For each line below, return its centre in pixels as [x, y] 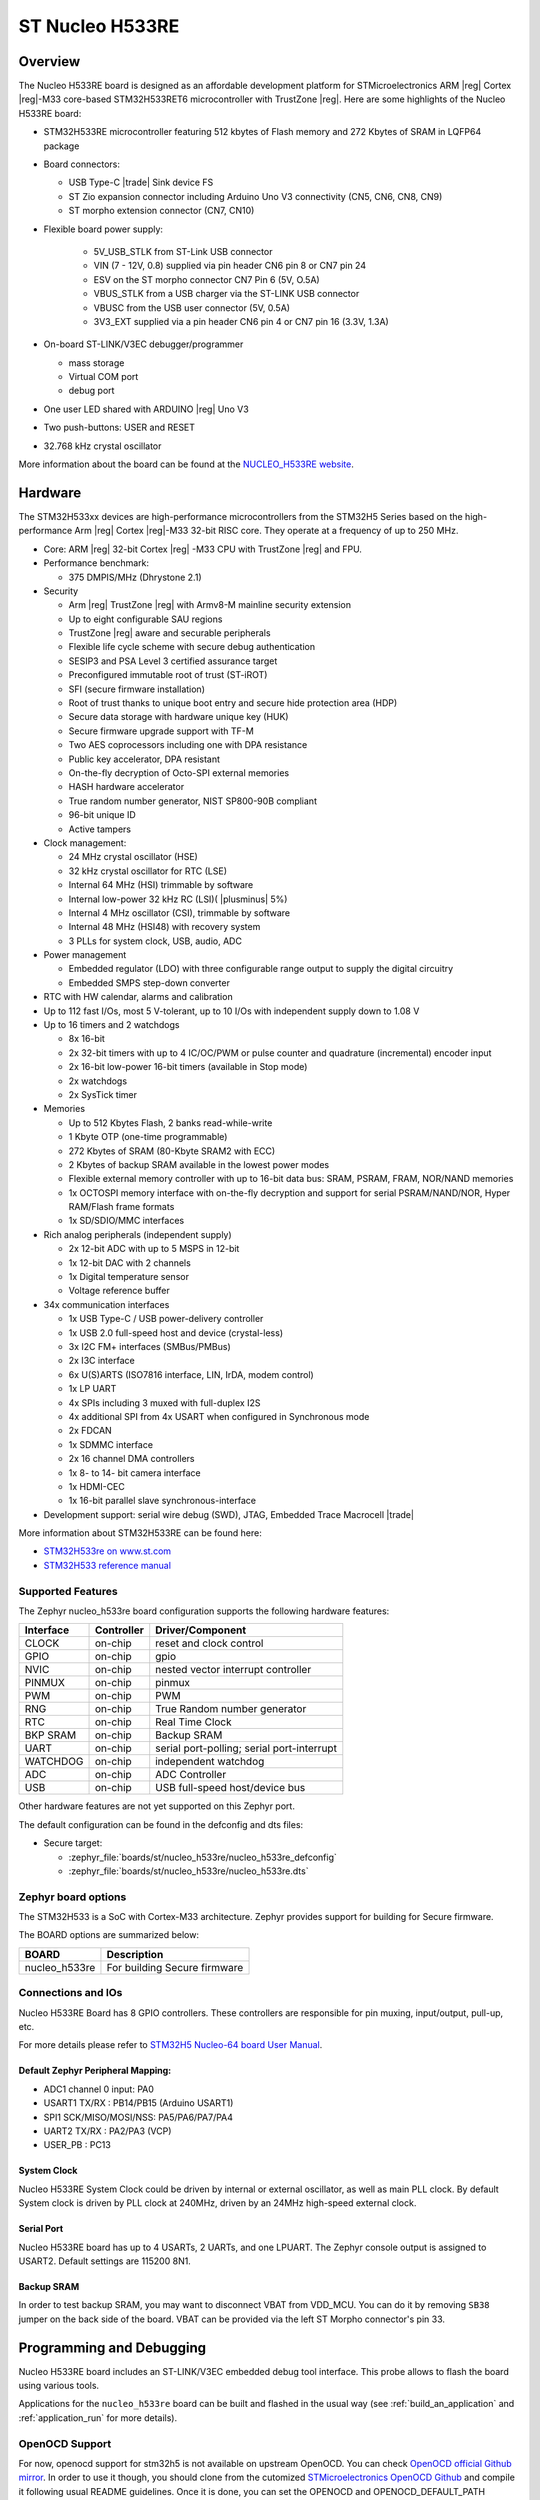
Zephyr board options [72, 1897]
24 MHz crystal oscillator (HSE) [133, 857]
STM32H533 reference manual [107, 1565]
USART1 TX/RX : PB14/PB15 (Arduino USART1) [138, 2103]
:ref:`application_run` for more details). [98, 2417]
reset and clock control [209, 1643]
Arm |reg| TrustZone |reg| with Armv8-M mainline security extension [210, 605]
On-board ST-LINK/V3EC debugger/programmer [143, 344]
